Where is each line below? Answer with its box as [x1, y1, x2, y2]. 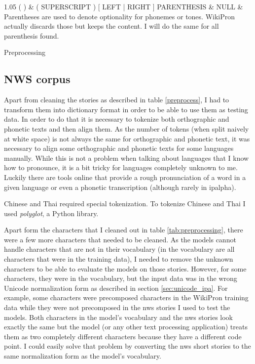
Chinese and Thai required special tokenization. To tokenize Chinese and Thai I [4, 198, 246, 209]
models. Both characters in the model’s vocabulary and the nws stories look [4, 312, 233, 322]
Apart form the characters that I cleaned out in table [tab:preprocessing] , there [4, 225, 243, 235]
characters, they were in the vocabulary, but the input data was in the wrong [4, 273, 237, 283]
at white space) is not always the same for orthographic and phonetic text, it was [4, 133, 250, 143]
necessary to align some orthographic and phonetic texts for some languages [4, 143, 234, 153]
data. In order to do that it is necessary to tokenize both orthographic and [4, 114, 229, 124]
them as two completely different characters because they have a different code [4, 331, 242, 341]
